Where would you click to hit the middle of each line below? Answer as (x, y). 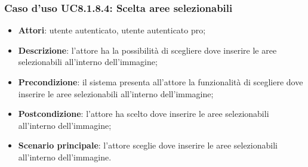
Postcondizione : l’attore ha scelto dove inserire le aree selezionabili (144, 114)
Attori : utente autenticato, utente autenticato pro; (112, 30)
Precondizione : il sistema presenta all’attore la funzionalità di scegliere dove (161, 82)
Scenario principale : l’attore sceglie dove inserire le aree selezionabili (148, 145)
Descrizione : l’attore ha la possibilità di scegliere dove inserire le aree (147, 50)
